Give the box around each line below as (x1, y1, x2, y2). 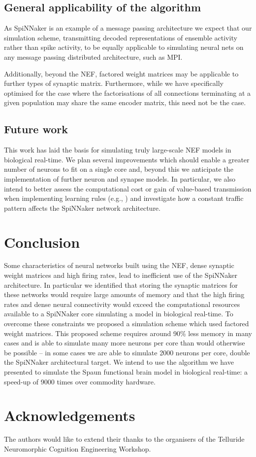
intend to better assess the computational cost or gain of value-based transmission (4, 183, 252, 193)
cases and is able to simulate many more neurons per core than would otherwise (4, 338, 245, 348)
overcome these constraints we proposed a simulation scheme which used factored (4, 318, 249, 328)
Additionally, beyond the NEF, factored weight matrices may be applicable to (4, 68, 239, 78)
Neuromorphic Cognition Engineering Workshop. (4, 443, 151, 454)
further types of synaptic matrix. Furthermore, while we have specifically (4, 78, 224, 88)
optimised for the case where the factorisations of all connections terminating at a (4, 87, 251, 98)
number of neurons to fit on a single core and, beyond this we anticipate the (4, 164, 233, 174)
